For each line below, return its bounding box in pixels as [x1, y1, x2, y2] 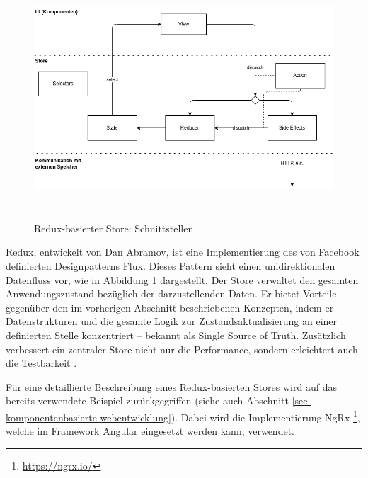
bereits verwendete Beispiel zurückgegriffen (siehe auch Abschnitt [6, 393, 289, 408]
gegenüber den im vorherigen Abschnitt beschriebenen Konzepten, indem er [6, 300, 334, 314]
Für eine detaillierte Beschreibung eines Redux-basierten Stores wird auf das [6, 379, 337, 394]
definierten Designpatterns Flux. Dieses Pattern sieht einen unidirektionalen [6, 258, 335, 273]
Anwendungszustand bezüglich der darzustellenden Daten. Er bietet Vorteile [6, 286, 337, 301]
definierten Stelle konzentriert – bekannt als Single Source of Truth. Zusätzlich [6, 327, 346, 342]
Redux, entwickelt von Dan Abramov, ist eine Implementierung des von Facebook [6, 244, 360, 259]
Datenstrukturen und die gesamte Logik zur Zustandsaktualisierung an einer [6, 314, 338, 329]
